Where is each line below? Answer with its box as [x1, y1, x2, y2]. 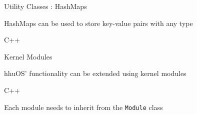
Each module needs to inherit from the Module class [4, 101, 163, 112]
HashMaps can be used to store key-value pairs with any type [4, 17, 193, 28]
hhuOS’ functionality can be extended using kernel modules [4, 68, 186, 78]
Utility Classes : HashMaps [4, 1, 87, 11]
